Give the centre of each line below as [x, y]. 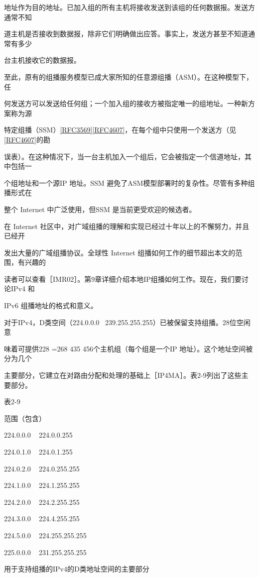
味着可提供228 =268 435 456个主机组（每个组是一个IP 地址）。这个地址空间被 [129, 348]
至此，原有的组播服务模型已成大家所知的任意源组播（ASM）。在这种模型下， [129, 76]
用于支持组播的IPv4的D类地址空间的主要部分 [77, 569]
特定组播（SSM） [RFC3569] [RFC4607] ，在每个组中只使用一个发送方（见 [120, 130]
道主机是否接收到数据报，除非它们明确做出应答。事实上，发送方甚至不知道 [126, 34]
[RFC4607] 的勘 [27, 139]
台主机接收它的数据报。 [42, 60]
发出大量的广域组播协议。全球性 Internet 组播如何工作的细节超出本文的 [120, 252]
